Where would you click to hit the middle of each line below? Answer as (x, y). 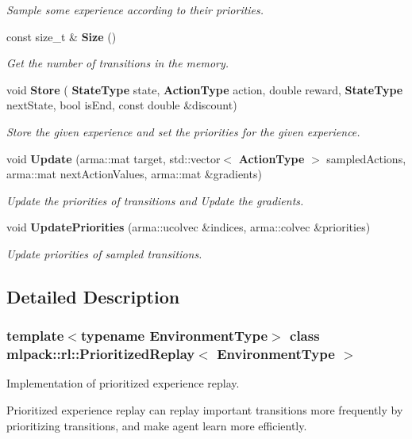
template (35, 336)
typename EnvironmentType (174, 336)
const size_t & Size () (62, 36)
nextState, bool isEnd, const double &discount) (122, 105)
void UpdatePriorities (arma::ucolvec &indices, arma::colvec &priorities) (189, 227)
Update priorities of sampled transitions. (104, 253)
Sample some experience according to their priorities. (135, 10)
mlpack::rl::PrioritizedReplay (101, 354)
